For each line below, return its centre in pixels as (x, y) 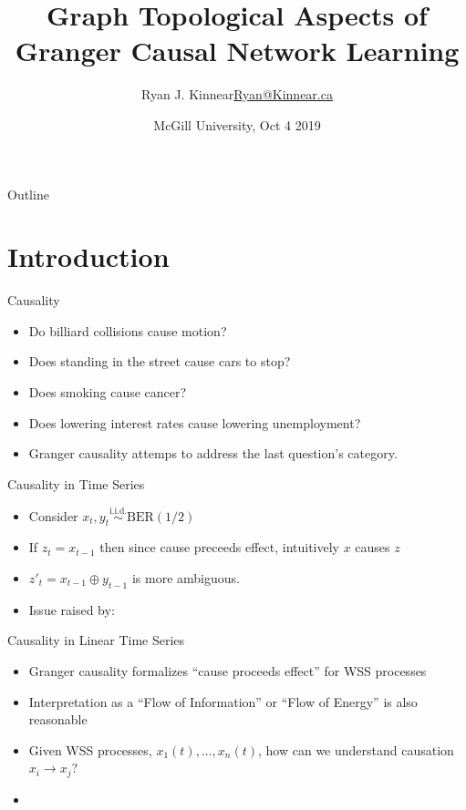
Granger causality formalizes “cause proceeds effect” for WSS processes (228, 670)
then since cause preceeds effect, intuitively (219, 547)
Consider (53, 515)
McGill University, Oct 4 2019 (237, 124)
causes (373, 547)
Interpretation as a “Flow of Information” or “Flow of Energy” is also (223, 701)
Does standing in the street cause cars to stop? (160, 361)
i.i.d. (119, 511)
